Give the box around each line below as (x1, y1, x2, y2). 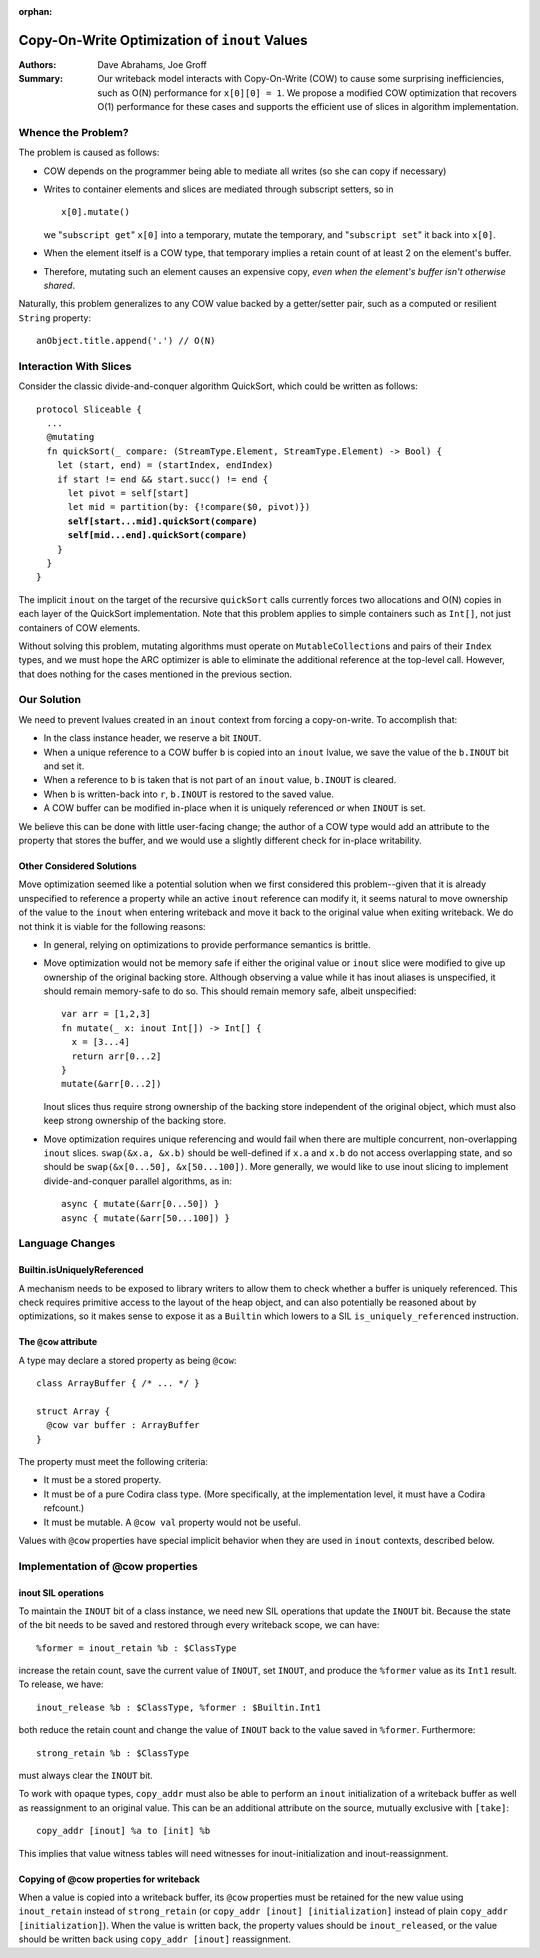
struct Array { (36, 1405, 111, 1417)
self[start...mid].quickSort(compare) (67, 515, 259, 527)
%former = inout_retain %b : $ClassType (36, 1642, 237, 1654)
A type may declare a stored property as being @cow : (18, 1354, 237, 1366)
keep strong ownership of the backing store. (43, 1115, 227, 1127)
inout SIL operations (18, 1586, 105, 1599)
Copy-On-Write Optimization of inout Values (18, 31, 309, 49)
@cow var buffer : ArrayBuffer (46, 1420, 200, 1431)
